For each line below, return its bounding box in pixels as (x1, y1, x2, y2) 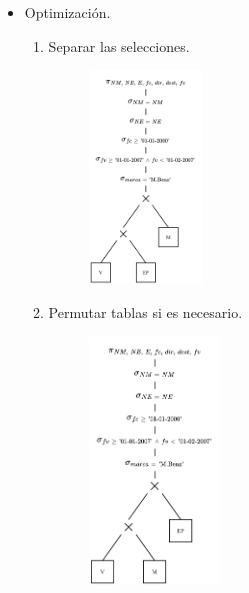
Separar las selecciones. (48, 35, 190, 56)
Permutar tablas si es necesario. (48, 301, 243, 322)
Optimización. (24, 2, 111, 22)
